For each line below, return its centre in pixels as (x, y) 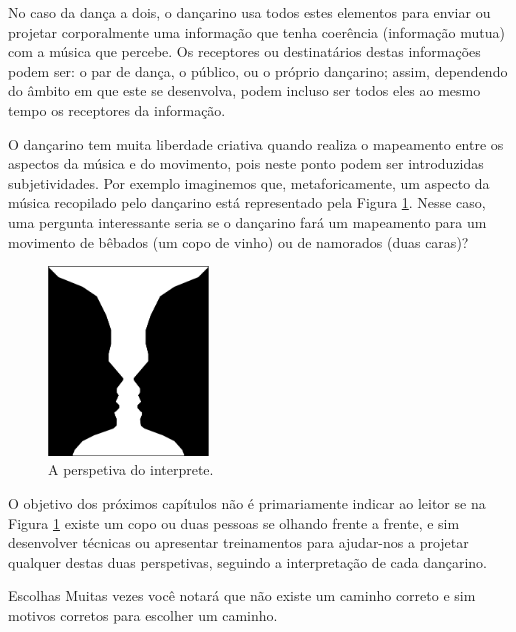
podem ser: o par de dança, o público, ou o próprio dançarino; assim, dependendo (258, 70)
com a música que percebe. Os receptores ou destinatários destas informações (244, 51)
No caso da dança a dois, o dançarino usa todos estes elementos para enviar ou (249, 12)
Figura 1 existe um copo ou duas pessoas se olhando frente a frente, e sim (234, 522)
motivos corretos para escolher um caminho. (143, 614)
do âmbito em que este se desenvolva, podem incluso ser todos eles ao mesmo (244, 90)
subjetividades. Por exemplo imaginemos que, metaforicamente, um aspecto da (249, 182)
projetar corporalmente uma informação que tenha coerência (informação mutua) (256, 31)
